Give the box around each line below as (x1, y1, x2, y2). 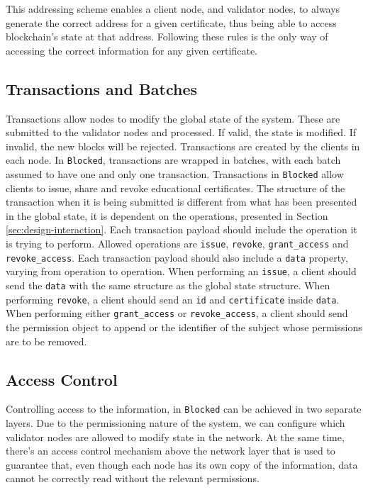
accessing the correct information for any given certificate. (6, 43, 257, 57)
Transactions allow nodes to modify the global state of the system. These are (6, 111, 340, 126)
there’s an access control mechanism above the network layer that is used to (6, 443, 335, 458)
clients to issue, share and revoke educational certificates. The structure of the (6, 180, 345, 195)
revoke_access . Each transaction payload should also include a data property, (6, 250, 348, 265)
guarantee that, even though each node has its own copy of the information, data (6, 457, 358, 472)
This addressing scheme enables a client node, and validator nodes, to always (6, 1, 340, 16)
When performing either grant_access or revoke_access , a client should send (6, 306, 348, 321)
